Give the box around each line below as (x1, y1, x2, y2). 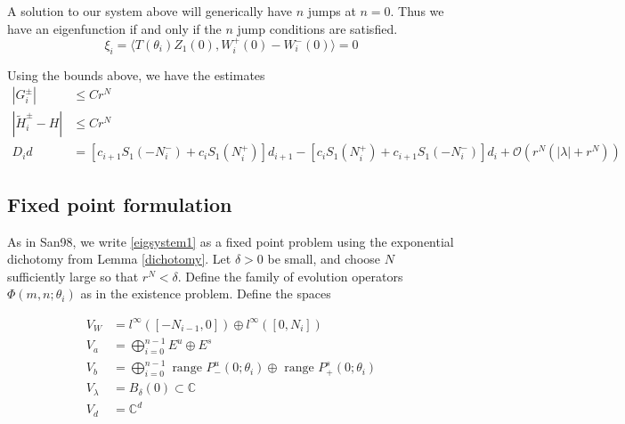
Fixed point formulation (7, 190, 232, 217)
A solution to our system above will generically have (7, 2, 292, 20)
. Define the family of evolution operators (177, 266, 403, 285)
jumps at (307, 2, 356, 20)
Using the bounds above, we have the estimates (7, 65, 265, 84)
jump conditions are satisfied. (237, 19, 398, 37)
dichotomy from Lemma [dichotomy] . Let (7, 249, 231, 268)
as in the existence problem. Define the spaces (80, 284, 331, 303)
